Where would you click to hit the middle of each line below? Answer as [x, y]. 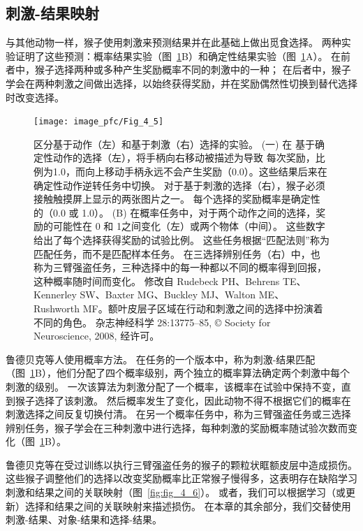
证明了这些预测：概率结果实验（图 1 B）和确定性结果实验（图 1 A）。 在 [178, 56]
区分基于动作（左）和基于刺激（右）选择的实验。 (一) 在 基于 [174, 144]
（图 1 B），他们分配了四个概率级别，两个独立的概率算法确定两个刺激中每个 [178, 373]
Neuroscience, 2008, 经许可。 [97, 336]
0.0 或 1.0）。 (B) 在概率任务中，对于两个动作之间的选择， [184, 212]
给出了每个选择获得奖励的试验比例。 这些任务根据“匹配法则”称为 [181, 239]
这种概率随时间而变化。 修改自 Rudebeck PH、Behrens [157, 281]
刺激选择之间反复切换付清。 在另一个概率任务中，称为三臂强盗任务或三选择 [178, 414]
